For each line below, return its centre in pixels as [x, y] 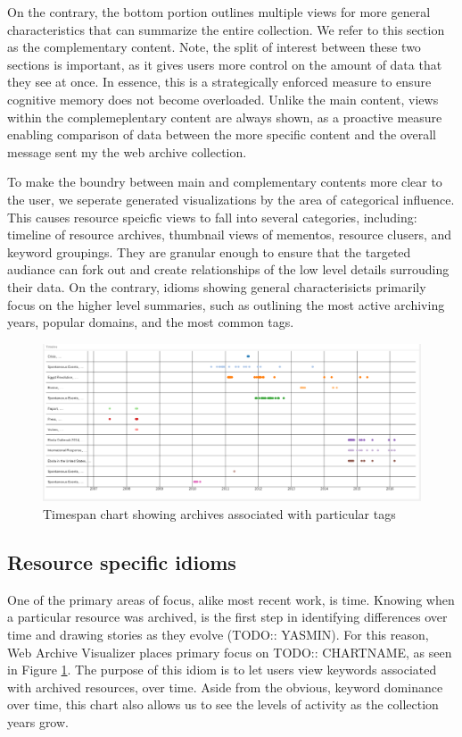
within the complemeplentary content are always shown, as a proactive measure [225, 117]
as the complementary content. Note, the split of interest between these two [214, 47]
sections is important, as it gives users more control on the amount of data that [225, 64]
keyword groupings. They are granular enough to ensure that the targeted [209, 251]
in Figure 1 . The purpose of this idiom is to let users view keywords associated [222, 670]
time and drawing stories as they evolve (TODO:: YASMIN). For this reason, [218, 635]
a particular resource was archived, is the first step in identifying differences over [227, 617]
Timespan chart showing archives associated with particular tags [219, 514]
